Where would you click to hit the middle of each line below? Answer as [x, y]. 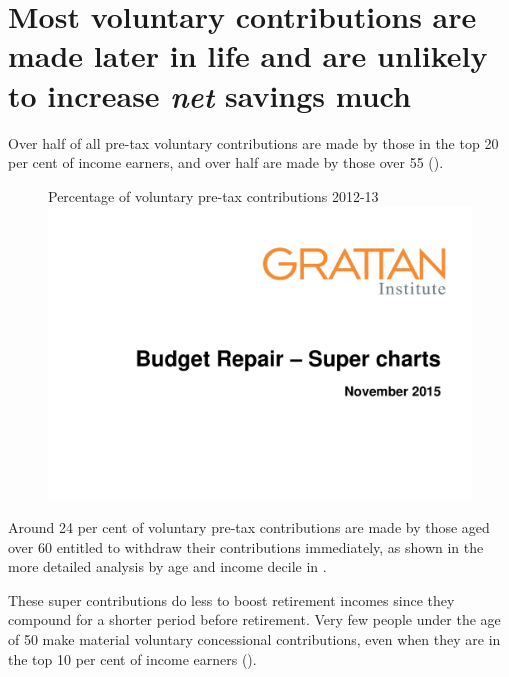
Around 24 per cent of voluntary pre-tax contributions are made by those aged [249, 527]
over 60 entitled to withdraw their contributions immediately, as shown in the [246, 546]
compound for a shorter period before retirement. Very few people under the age [254, 619]
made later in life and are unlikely [248, 55]
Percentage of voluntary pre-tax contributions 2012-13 [213, 195]
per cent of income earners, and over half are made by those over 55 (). [226, 162]
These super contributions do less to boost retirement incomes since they [231, 599]
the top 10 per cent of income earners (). [132, 658]
